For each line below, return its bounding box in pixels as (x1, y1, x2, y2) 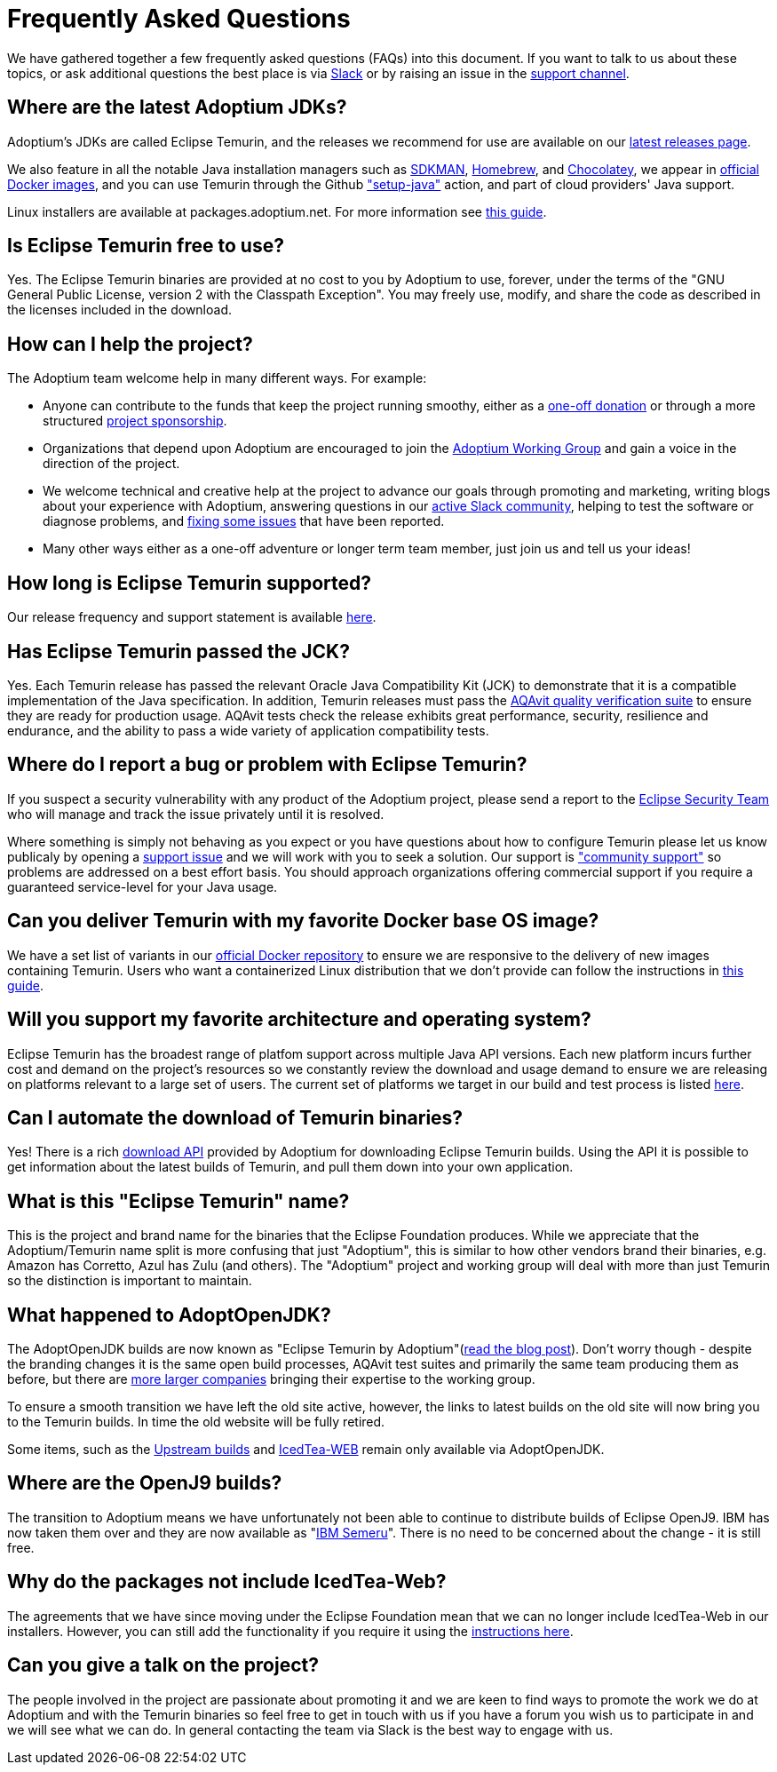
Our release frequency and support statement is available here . (7, 609, 377, 625)
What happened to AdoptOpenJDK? (7, 1303, 331, 1326)
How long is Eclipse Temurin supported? (7, 571, 372, 594)
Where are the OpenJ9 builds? (7, 1472, 282, 1495)
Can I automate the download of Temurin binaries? (7, 1106, 464, 1129)
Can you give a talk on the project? (7, 1654, 319, 1677)
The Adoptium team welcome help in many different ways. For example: (7, 370, 427, 386)
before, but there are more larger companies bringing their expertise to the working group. (7, 1371, 535, 1387)
